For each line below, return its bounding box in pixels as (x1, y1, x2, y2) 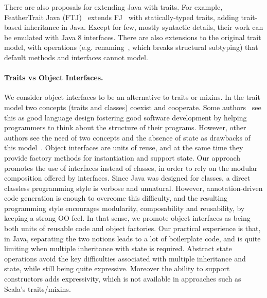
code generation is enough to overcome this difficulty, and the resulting (4, 192, 227, 203)
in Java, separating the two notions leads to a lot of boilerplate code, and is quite (4, 233, 261, 243)
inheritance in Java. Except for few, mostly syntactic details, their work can (24, 22, 263, 32)
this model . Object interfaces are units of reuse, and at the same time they (4, 142, 243, 153)
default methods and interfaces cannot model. (4, 51, 148, 62)
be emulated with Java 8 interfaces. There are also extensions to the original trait (4, 31, 261, 42)
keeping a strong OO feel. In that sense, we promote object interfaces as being (4, 213, 251, 223)
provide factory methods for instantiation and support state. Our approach (4, 152, 241, 163)
